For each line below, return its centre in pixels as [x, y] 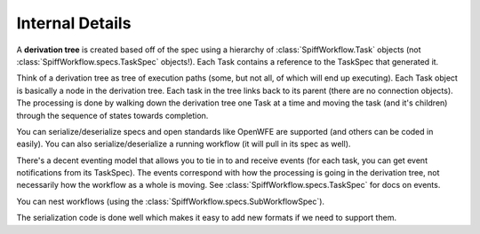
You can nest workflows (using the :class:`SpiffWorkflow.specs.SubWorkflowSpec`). [170, 201]
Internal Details [74, 23]
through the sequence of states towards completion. [112, 115]
